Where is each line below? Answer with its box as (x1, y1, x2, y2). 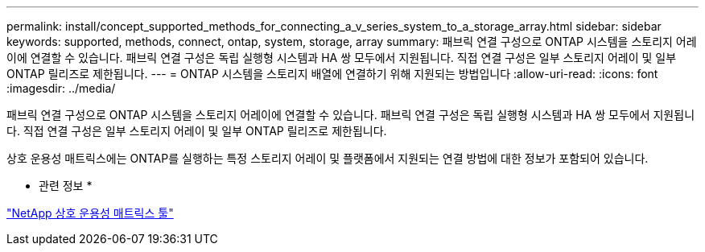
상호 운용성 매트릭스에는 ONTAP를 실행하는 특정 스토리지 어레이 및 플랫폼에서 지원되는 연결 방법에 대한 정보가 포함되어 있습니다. (6, 151, 649, 165)
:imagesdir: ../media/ (6, 81, 116, 95)
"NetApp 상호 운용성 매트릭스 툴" (6, 206, 174, 220)
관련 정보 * (39, 179, 93, 192)
